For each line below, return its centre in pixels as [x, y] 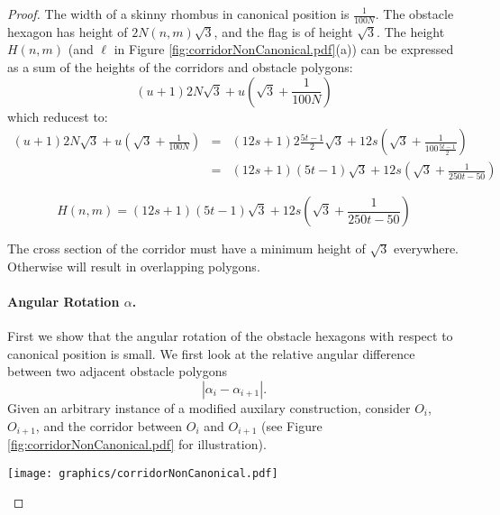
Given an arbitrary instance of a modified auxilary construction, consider [209, 408]
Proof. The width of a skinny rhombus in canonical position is [178, 14]
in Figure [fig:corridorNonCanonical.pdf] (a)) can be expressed [284, 49]
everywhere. [426, 248]
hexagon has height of [68, 31]
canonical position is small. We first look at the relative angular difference [211, 353]
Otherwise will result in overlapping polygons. [134, 266]
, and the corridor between [109, 425]
